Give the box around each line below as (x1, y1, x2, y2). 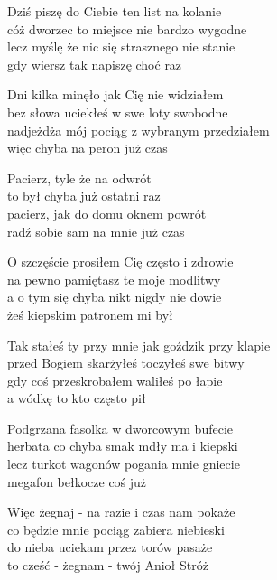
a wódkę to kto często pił (7, 388, 146, 407)
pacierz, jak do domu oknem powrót (7, 203, 207, 222)
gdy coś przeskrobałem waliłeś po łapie (7, 370, 223, 389)
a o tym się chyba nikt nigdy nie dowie (7, 287, 222, 306)
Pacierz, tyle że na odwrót (7, 168, 152, 187)
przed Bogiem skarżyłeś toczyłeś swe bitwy (7, 353, 245, 372)
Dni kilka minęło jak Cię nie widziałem (7, 85, 224, 104)
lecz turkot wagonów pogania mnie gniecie (7, 454, 240, 473)
